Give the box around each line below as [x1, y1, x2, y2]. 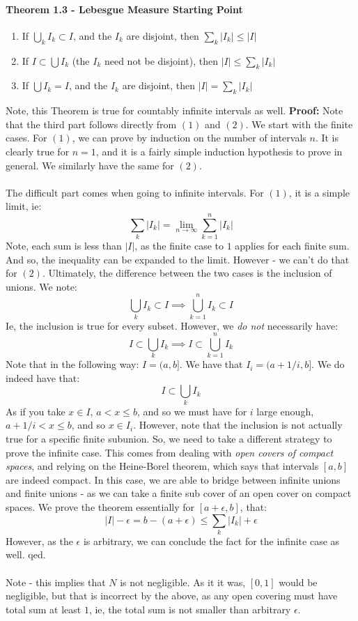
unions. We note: [6, 279, 77, 293]
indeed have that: [6, 370, 80, 385]
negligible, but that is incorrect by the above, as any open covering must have [6, 588, 338, 603]
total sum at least [6, 601, 81, 616]
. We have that [179, 357, 243, 371]
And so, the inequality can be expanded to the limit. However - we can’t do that [6, 252, 350, 266]
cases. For [6, 130, 47, 145]
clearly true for [6, 144, 70, 158]
